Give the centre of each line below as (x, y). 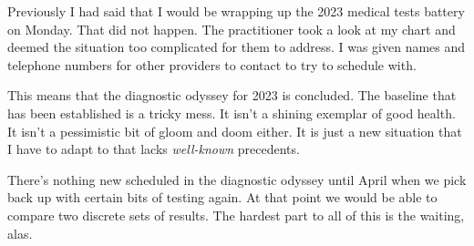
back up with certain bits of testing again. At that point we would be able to (222, 197)
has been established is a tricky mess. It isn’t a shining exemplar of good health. (232, 113)
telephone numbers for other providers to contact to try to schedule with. (212, 64)
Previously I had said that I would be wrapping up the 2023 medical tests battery (236, 11)
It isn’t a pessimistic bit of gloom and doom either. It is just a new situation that (235, 131)
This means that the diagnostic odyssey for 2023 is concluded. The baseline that (232, 95)
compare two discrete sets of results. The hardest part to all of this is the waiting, (236, 215)
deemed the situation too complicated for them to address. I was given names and (237, 47)
